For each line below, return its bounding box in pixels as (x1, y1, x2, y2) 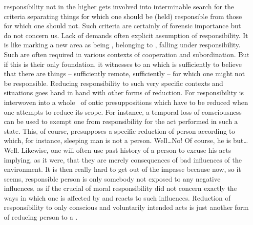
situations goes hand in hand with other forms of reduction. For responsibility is (4, 87, 244, 98)
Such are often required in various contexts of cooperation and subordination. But (4, 49, 250, 59)
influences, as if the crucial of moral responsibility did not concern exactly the (4, 183, 237, 193)
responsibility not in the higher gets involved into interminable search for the (4, 1, 234, 11)
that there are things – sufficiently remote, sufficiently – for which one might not (4, 68, 245, 79)
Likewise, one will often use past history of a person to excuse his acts (21, 144, 231, 155)
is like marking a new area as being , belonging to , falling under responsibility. (4, 40, 241, 50)
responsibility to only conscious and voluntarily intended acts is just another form (4, 202, 249, 212)
